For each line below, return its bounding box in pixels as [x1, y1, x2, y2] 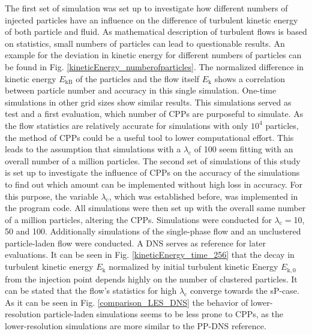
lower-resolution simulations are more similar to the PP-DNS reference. [5, 319, 266, 332]
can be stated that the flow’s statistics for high [5, 284, 177, 297]
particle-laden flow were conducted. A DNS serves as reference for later [5, 236, 266, 249]
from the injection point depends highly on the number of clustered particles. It [5, 272, 298, 285]
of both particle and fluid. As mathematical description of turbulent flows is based [5, 25, 307, 38]
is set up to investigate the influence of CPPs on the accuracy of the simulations [5, 166, 300, 179]
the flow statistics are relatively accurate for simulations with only [5, 119, 248, 131]
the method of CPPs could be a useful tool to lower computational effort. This [5, 131, 294, 143]
